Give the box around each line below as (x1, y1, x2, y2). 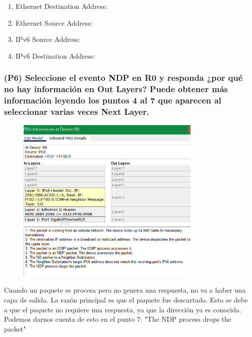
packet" (4, 323, 26, 334)
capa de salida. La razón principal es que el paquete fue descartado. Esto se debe (4, 294, 248, 304)
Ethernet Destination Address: (15, 1, 108, 11)
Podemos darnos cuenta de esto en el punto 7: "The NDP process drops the (4, 314, 231, 324)
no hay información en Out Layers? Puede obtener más (4, 83, 228, 95)
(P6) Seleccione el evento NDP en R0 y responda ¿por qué (4, 71, 243, 84)
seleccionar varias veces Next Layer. (4, 105, 150, 118)
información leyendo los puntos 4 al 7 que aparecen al (4, 94, 221, 106)
